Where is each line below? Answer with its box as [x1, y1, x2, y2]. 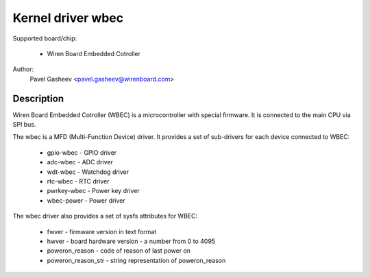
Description [12, 92, 64, 104]
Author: [12, 65, 34, 73]
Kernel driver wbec [12, 10, 124, 25]
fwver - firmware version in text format [47, 227, 157, 236]
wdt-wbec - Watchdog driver [47, 168, 129, 176]
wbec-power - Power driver [47, 196, 126, 205]
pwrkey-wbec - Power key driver [47, 187, 140, 195]
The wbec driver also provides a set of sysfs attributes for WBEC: [12, 212, 198, 220]
